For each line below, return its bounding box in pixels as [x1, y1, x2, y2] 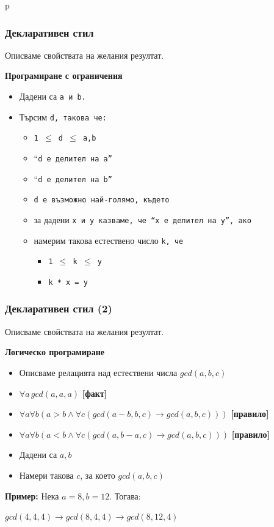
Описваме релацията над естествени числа [19, 366, 178, 378]
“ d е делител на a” [34, 151, 112, 164]
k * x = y [48, 278, 88, 287]
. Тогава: [109, 489, 141, 502]
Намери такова [19, 468, 74, 481]
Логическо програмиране [5, 345, 104, 358]
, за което [80, 468, 115, 481]
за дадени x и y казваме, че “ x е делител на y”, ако [34, 213, 251, 226]
